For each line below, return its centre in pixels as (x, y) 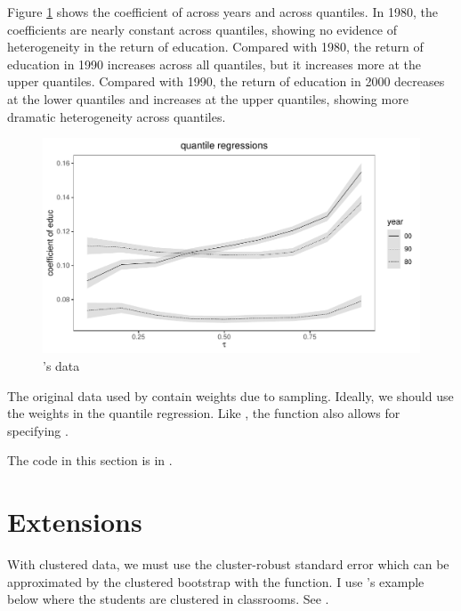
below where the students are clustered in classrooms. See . (168, 599)
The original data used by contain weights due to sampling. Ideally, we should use (230, 395)
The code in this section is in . (90, 460)
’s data (61, 365)
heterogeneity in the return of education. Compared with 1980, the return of (215, 47)
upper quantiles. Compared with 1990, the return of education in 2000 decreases (226, 81)
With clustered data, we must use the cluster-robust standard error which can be (228, 564)
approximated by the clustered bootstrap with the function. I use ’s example (216, 581)
